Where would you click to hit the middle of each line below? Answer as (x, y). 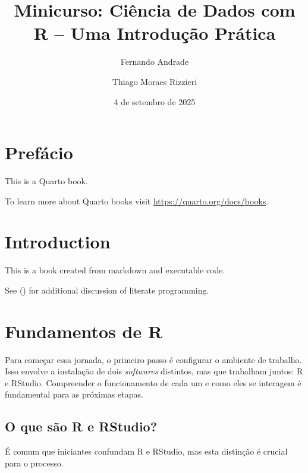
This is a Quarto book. (46, 181)
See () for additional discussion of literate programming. (107, 290)
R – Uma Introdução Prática (155, 33)
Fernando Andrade (155, 62)
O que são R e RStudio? (81, 426)
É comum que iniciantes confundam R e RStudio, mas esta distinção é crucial (146, 451)
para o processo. (34, 463)
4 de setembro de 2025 (155, 101)
